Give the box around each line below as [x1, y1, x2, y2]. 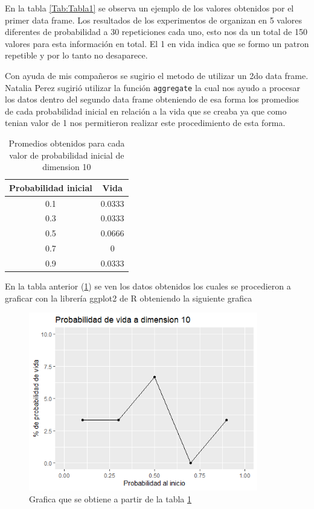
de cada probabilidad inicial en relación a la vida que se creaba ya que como [5, 104, 287, 117]
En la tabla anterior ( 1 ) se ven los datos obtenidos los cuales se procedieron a [5, 280, 291, 292]
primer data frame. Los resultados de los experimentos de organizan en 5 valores [5, 13, 303, 26]
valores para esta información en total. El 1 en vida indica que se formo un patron [5, 37, 309, 49]
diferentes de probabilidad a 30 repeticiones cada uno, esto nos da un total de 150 [5, 25, 307, 38]
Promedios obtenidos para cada [8, 137, 125, 149]
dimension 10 [42, 160, 91, 173]
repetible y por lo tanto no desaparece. [5, 49, 148, 62]
